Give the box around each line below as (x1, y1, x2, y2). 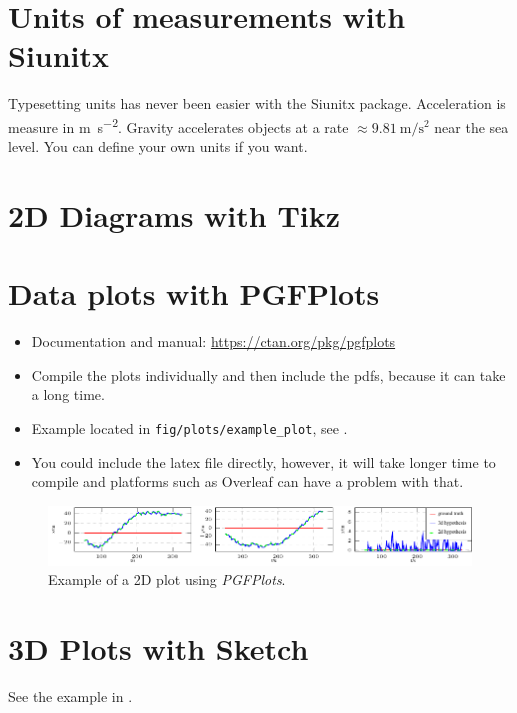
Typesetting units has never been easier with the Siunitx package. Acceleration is (8, 93, 506, 114)
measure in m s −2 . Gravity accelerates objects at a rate (8, 113, 349, 137)
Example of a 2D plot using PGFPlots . (48, 569, 286, 590)
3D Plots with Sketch (8, 628, 309, 669)
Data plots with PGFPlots (8, 273, 380, 314)
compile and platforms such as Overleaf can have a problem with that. (31, 471, 464, 492)
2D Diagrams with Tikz (8, 194, 341, 235)
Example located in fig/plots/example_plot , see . (31, 418, 348, 439)
